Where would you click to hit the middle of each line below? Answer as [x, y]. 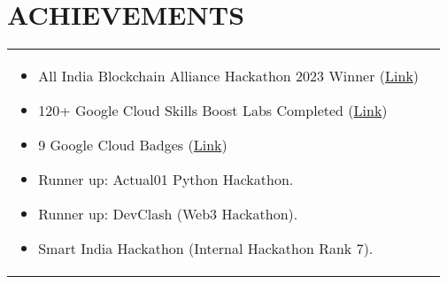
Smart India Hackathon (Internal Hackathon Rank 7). [206, 249]
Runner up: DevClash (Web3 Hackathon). [168, 214]
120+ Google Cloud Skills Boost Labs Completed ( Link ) [213, 111]
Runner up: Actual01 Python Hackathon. [166, 180]
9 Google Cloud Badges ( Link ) [133, 145]
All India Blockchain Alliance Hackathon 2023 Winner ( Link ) [229, 76]
